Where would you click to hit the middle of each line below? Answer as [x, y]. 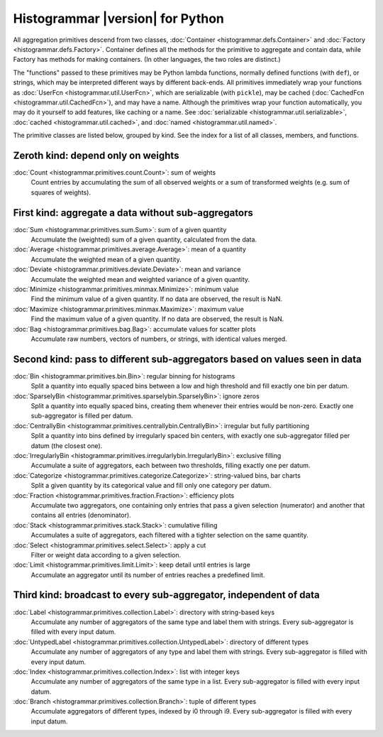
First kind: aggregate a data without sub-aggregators [133, 213]
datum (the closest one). [67, 446]
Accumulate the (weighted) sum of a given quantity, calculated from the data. [144, 240]
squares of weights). [61, 192]
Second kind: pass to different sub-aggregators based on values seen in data [187, 359]
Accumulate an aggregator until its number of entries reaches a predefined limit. [148, 574]
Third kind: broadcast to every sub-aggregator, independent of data [166, 595]
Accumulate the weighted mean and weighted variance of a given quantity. [140, 279]
